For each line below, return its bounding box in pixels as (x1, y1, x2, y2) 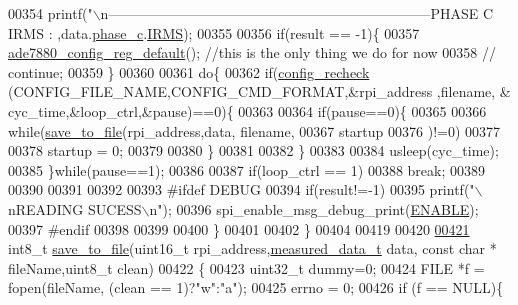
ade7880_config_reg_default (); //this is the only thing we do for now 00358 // (8, 42, 496, 63)
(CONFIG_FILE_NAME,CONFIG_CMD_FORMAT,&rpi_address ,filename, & (8, 81, 511, 102)
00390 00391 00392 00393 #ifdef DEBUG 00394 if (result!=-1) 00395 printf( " (8, 179, 475, 200)
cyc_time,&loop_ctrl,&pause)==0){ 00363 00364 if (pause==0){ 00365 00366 (8, 100, 487, 121)
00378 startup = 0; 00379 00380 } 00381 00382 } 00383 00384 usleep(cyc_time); (8, 140, 499, 161)
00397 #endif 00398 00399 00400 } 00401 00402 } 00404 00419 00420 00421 (8, 218, 470, 239)
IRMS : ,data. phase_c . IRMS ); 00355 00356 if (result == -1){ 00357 (8, 22, 420, 43)
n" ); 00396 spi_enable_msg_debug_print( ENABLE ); (149, 198, 479, 219)
